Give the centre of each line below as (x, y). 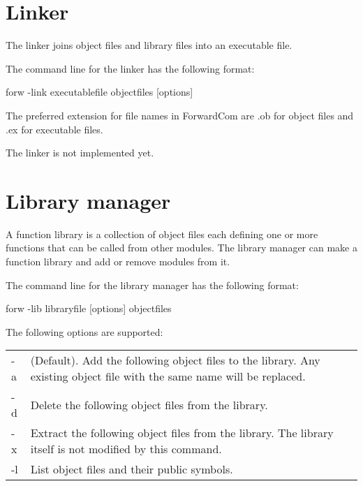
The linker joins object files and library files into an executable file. (149, 45)
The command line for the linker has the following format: (130, 68)
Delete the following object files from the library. (149, 404)
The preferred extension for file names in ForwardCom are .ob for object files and (180, 115)
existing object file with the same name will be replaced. (168, 376)
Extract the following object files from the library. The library (182, 433)
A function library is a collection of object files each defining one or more (162, 234)
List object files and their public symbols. (132, 469)
